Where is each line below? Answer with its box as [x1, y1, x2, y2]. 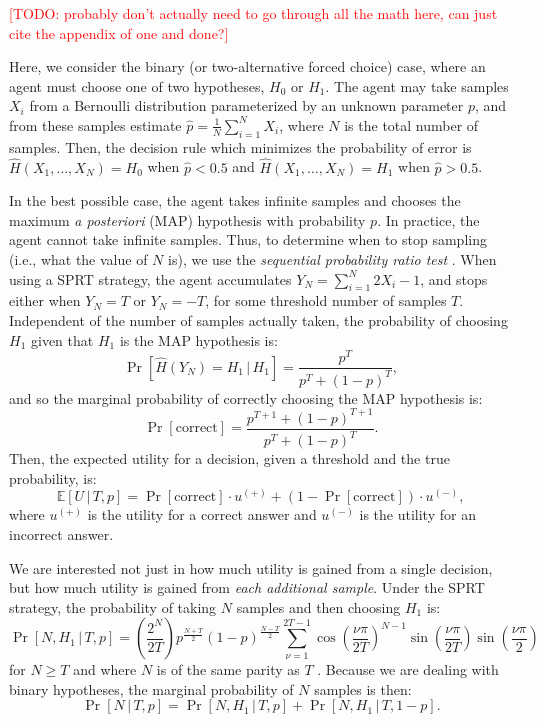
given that [30, 329, 94, 350]
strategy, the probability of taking [9, 596, 217, 617]
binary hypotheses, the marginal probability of [9, 678, 294, 699]
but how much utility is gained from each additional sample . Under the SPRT [9, 577, 485, 598]
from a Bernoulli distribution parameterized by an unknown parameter [29, 95, 464, 116]
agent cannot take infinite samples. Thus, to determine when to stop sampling [9, 229, 487, 250]
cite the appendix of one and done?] [9, 22, 229, 43]
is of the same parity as [156, 659, 300, 680]
